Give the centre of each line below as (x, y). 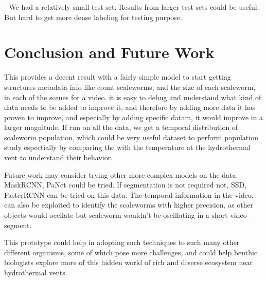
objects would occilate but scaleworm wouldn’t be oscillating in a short (116, 215)
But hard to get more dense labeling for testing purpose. (93, 17)
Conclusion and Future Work (109, 52)
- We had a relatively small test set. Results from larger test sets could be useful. (132, 7)
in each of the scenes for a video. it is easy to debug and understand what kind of (133, 97)
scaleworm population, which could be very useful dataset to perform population (131, 137)
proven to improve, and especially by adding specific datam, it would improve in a (134, 117)
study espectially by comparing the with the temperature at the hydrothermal (127, 147)
